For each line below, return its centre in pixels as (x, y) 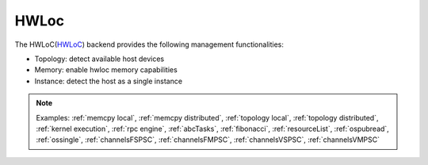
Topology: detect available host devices (99, 59)
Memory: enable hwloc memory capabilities (106, 70)
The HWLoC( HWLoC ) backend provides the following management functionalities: (149, 44)
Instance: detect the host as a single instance (108, 81)
